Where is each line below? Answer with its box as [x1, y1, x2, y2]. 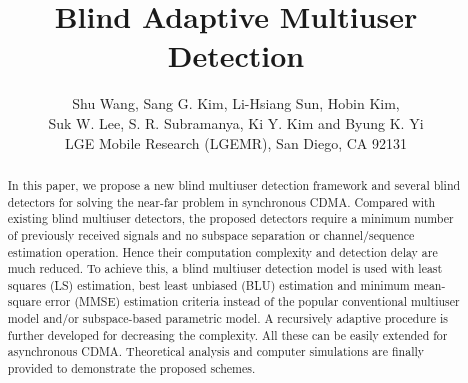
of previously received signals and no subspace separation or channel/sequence [7, 226, 415, 243]
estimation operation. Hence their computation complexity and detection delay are [7, 243, 438, 260]
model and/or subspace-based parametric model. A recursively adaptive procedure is [7, 310, 448, 327]
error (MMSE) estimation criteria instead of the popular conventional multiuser [45, 293, 460, 310]
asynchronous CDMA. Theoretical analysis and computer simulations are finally [7, 343, 425, 360]
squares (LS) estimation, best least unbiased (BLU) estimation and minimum [7, 276, 410, 293]
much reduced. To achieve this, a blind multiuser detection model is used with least [7, 260, 443, 277]
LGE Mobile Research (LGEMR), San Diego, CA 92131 [65, 132, 407, 153]
